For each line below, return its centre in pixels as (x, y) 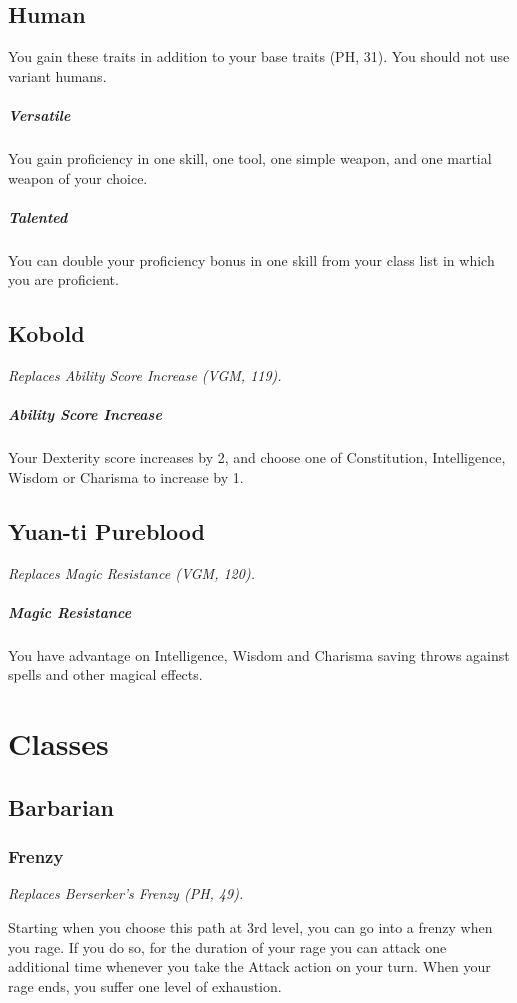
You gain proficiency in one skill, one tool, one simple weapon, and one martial (250, 157)
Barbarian (61, 806)
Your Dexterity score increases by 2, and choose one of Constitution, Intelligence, (257, 457)
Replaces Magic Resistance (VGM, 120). (131, 572)
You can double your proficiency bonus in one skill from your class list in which (251, 259)
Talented (38, 216)
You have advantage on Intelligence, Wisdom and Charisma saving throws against (259, 654)
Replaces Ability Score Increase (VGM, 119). (145, 375)
